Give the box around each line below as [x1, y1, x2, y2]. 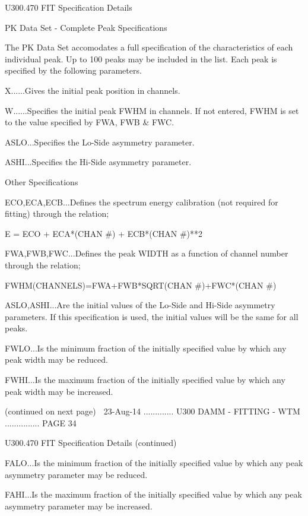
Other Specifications [5, 175, 78, 188]
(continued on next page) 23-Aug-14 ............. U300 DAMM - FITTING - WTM [5, 405, 300, 417]
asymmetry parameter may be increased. [5, 499, 153, 512]
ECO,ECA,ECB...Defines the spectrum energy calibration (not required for [5, 195, 278, 208]
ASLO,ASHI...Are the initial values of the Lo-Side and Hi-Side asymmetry [5, 299, 275, 311]
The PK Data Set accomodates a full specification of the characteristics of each [5, 41, 293, 53]
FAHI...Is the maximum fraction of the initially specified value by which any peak [5, 488, 302, 501]
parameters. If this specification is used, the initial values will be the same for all [5, 310, 299, 322]
